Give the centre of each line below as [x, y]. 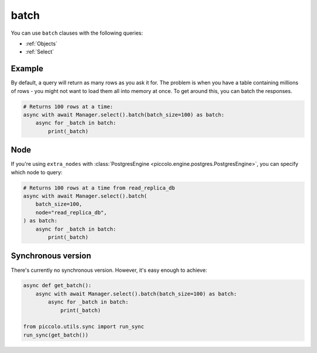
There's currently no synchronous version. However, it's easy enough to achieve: [109, 270]
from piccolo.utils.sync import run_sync [84, 327]
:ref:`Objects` [42, 44]
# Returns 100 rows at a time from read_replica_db [99, 188]
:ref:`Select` [40, 52]
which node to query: [37, 172]
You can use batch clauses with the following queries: [77, 33]
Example [27, 69]
